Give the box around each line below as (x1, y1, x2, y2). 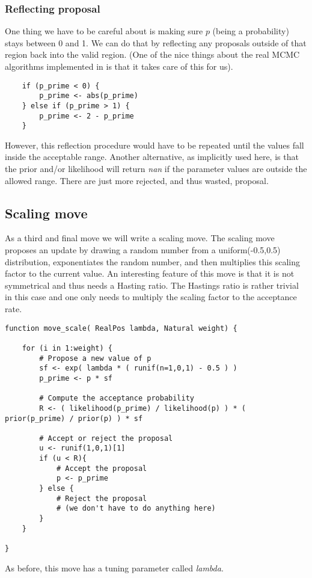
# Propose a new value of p (39, 354, 151, 363)
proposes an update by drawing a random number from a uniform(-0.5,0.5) (5, 244, 281, 256)
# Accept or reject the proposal (39, 434, 173, 443)
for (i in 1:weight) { (22, 343, 112, 352)
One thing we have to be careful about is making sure (5, 25, 203, 37)
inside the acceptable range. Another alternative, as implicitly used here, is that (5, 150, 299, 163)
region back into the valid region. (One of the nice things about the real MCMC (5, 48, 300, 61)
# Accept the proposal (56, 464, 147, 473)
